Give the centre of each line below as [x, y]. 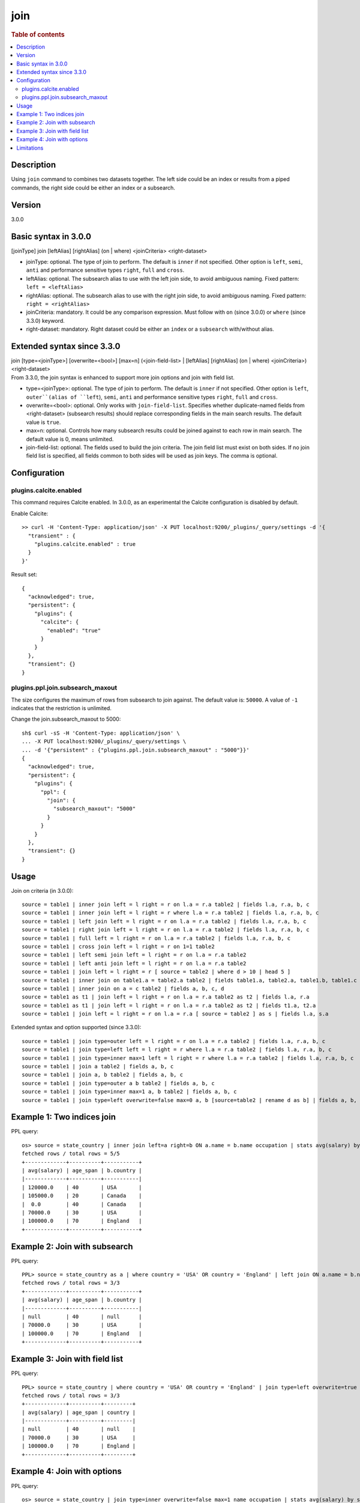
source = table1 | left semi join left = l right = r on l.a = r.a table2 [134, 955]
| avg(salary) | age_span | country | [79, 1412]
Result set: [24, 575]
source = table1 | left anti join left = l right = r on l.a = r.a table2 [134, 963]
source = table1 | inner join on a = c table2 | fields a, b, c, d [123, 988]
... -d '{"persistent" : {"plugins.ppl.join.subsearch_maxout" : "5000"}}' [136, 750]
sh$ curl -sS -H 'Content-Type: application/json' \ [101, 733]
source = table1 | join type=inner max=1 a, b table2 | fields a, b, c [129, 1092]
